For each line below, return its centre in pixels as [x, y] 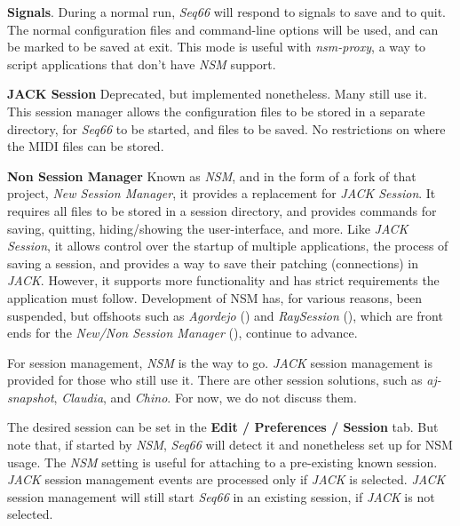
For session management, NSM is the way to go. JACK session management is [220, 362]
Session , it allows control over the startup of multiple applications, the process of [228, 246]
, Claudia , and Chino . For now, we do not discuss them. [205, 397]
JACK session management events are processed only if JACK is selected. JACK [226, 479]
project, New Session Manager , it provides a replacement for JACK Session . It [222, 193]
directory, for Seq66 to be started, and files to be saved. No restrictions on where [226, 128]
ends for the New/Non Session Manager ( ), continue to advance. [182, 333]
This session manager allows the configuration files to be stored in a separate [216, 111]
